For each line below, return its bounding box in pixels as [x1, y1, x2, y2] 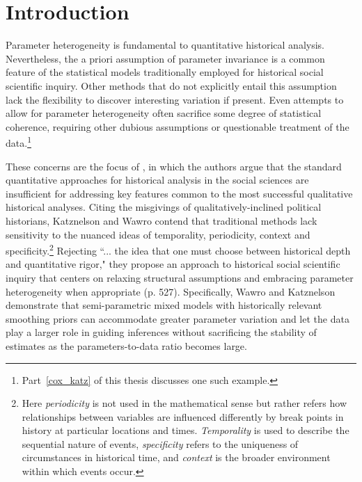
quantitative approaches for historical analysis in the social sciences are [6, 172, 309, 187]
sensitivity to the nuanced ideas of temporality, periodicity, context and [6, 227, 310, 241]
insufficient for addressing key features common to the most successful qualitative [6, 186, 353, 200]
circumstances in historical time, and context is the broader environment [22, 450, 331, 465]
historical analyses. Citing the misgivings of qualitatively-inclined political [6, 200, 322, 214]
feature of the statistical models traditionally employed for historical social [6, 65, 324, 79]
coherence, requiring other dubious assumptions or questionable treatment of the [6, 119, 349, 134]
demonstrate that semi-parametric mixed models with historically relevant [6, 298, 322, 312]
